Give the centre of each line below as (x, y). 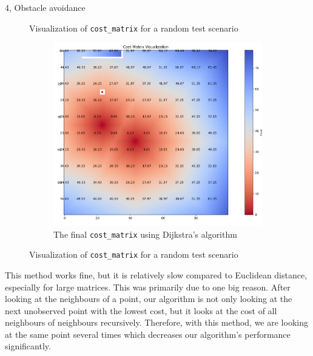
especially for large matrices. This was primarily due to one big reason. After (148, 287)
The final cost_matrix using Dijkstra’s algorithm (145, 234)
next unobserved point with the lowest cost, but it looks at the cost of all (141, 310)
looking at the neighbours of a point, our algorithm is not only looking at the (149, 299)
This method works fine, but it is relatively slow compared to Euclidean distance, (156, 274)
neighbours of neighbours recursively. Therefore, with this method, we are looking (156, 322)
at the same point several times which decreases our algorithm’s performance (148, 334)
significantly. (28, 346)
